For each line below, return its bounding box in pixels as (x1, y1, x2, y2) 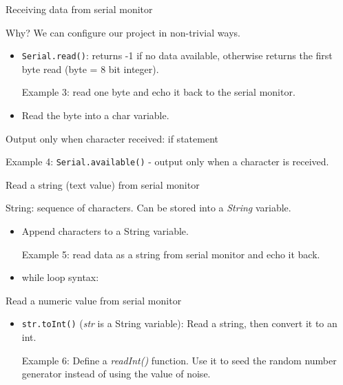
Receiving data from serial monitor (6, 2, 153, 16)
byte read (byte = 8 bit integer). (21, 61, 159, 76)
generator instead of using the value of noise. (21, 366, 211, 381)
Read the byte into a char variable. (21, 108, 169, 123)
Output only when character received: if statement (6, 131, 218, 145)
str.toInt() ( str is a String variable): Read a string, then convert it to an (21, 316, 337, 331)
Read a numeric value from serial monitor (6, 293, 182, 307)
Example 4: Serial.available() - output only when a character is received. (6, 154, 329, 169)
